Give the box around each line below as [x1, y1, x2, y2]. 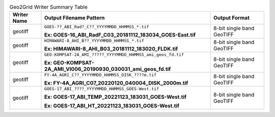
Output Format [213, 14, 250, 21]
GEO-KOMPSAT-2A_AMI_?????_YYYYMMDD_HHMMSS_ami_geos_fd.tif [44, 52, 184, 58]
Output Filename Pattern [44, 14, 105, 21]
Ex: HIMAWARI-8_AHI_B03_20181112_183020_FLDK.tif [44, 46, 178, 53]
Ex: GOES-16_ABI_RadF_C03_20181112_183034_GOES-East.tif [44, 31, 196, 38]
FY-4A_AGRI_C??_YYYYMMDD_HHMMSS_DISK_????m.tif [44, 72, 157, 78]
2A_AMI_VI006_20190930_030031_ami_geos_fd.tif [44, 66, 171, 73]
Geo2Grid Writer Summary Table [9, 4, 88, 11]
